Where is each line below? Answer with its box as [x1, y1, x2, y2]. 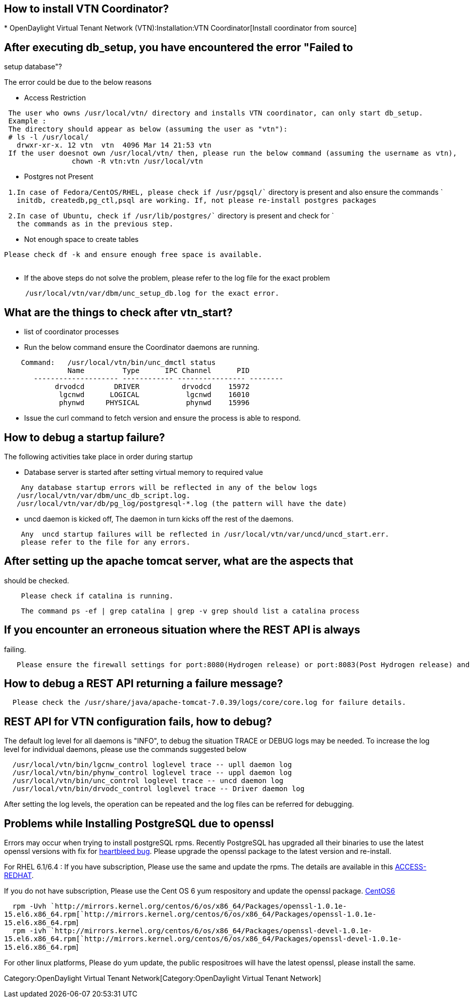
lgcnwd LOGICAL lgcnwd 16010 [59, 391, 250, 399]
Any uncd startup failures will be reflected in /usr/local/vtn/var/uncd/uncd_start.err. [21, 530, 390, 538]
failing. [4, 645, 26, 654]
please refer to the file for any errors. [21, 538, 190, 546]
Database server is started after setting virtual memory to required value [24, 467, 263, 476]
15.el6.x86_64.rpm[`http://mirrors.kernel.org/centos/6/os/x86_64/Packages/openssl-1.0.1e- [4, 910, 377, 919]
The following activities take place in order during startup [4, 452, 193, 461]
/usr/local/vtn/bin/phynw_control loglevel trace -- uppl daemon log [12, 769, 292, 777]
